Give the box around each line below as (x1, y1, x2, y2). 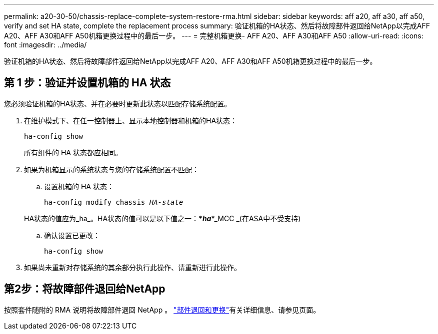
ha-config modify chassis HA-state (44, 198, 183, 206)
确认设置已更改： (44, 231, 100, 240)
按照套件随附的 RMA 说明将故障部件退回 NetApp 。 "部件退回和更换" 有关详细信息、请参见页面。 (4, 305, 320, 314)
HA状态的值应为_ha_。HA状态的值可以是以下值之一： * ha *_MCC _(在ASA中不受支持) (24, 214, 301, 223)
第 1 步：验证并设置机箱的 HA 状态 (4, 76, 171, 89)
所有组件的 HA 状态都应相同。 (24, 148, 122, 157)
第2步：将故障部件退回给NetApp (4, 283, 165, 296)
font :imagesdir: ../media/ (4, 40, 87, 49)
